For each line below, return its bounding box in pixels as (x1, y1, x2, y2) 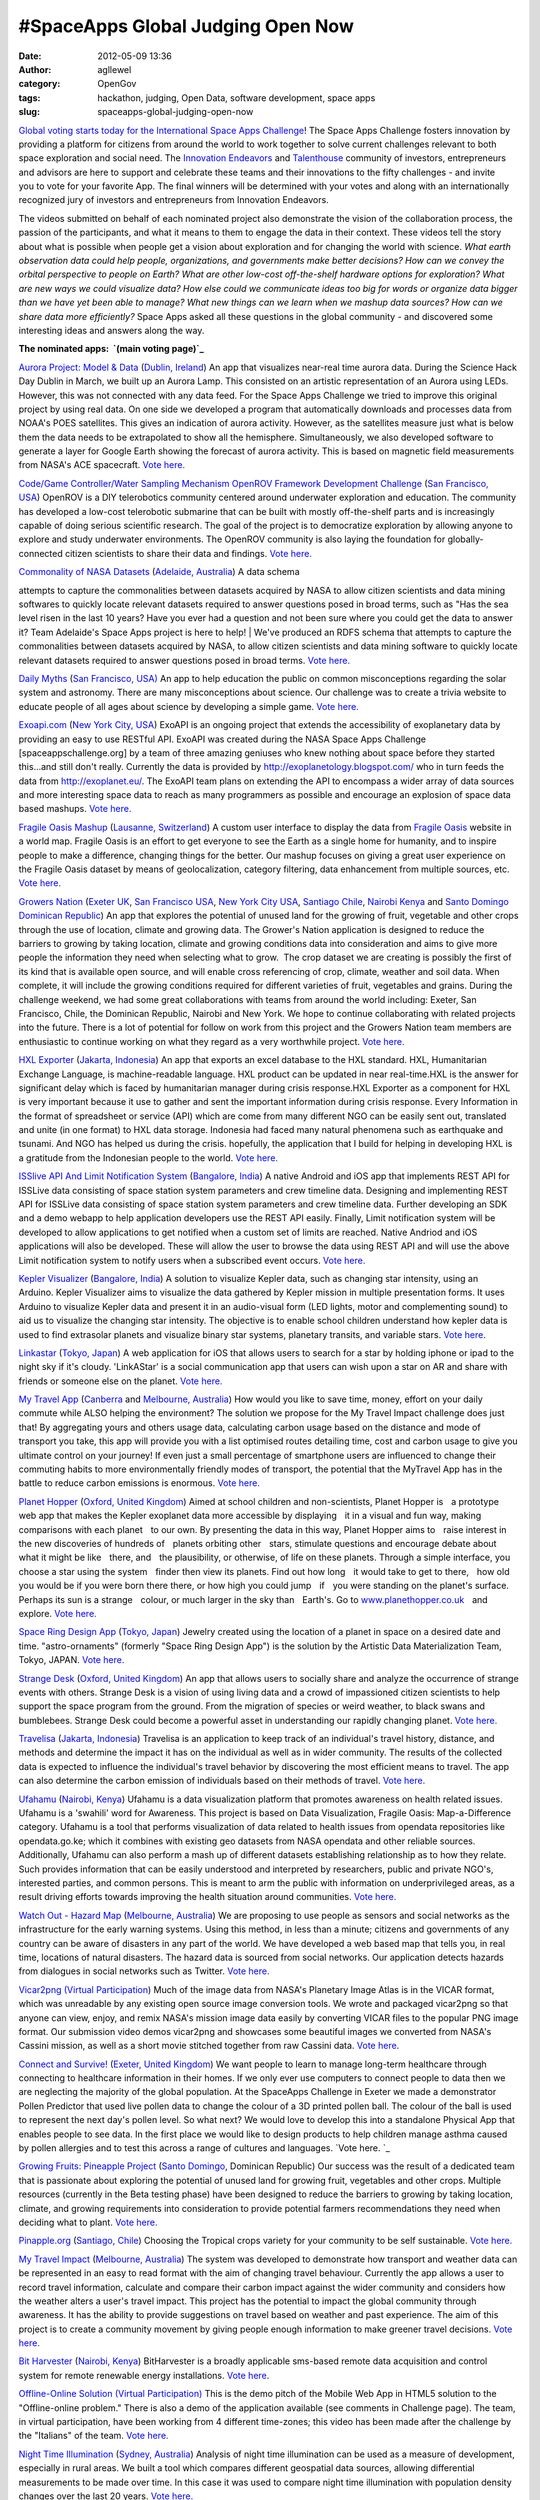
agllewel (97, 63, 132, 75)
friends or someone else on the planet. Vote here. (18, 1375, 223, 1387)
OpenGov (97, 78, 137, 90)
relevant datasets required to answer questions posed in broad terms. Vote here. (18, 654, 351, 666)
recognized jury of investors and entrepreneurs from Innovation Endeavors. (18, 194, 329, 206)
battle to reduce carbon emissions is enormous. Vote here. (18, 1477, 260, 1489)
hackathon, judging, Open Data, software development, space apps (97, 91, 376, 104)
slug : (18, 106, 40, 118)
